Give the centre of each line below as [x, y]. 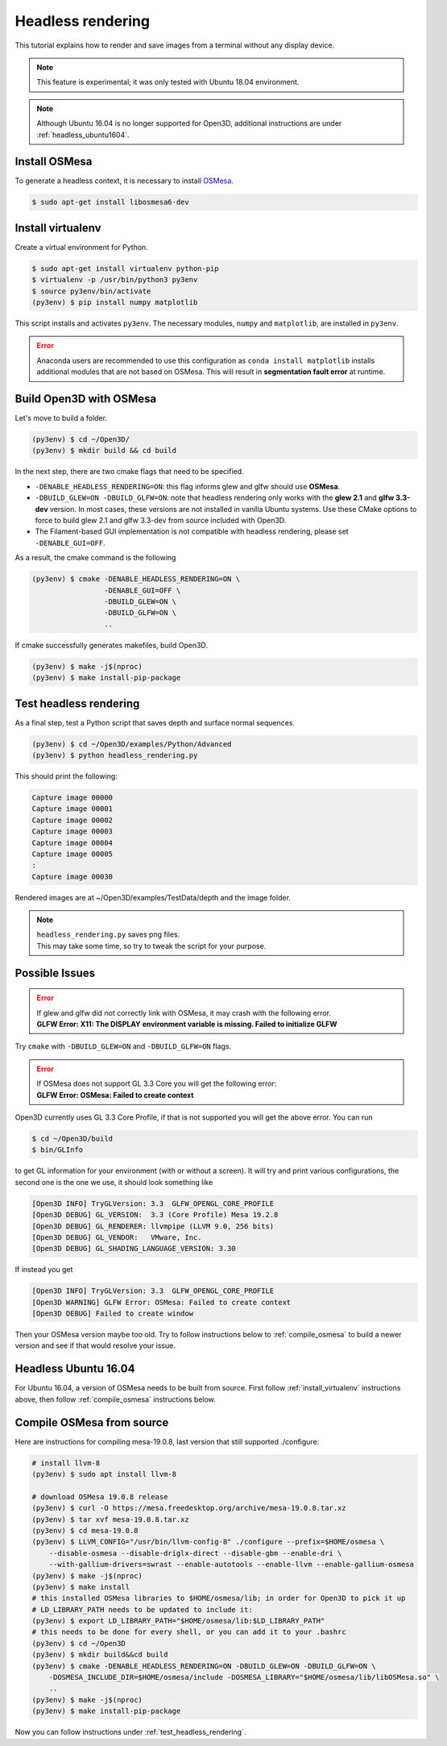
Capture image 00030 [72, 876]
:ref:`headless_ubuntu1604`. [83, 135]
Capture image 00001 [72, 809]
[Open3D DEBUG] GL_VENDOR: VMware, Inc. [117, 1237]
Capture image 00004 [72, 843]
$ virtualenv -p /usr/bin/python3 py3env [115, 280]
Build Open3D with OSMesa [86, 399]
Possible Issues [55, 973]
